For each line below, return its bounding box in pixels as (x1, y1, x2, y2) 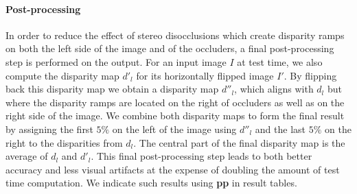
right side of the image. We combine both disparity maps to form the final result (5, 108, 345, 123)
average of (5, 149, 48, 163)
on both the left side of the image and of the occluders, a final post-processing (5, 41, 334, 56)
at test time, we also (237, 54, 323, 69)
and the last (255, 121, 306, 136)
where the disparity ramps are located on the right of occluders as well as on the (5, 95, 345, 109)
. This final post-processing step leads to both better (91, 149, 312, 163)
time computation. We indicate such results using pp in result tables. (5, 175, 297, 190)
